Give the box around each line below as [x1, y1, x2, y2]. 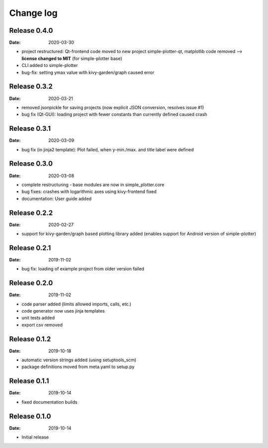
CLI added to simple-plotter [21, 63, 78, 68]
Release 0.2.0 [9, 279, 53, 287]
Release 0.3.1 [9, 125, 51, 133]
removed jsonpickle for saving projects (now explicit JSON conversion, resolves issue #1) [21, 104, 204, 110]
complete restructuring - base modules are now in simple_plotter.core [21, 182, 165, 188]
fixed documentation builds [21, 399, 78, 405]
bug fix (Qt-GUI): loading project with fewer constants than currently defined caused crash [21, 112, 207, 118]
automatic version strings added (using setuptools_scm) [21, 357, 136, 363]
